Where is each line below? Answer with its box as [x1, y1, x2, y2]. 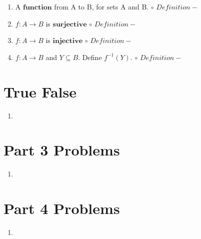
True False [3, 81, 76, 101]
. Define [78, 51, 102, 62]
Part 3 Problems [3, 139, 120, 160]
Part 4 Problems [3, 198, 120, 218]
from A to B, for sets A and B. [54, 1, 149, 11]
